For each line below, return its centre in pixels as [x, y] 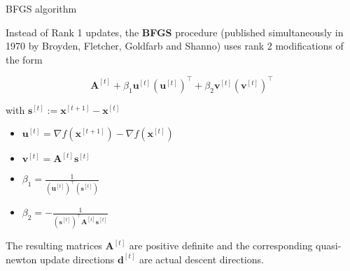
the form [24, 59]
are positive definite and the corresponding [221, 246]
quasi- [329, 246]
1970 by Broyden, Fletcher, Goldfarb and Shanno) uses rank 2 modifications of [175, 46]
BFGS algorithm [41, 8]
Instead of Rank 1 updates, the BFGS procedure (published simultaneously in [175, 32]
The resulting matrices [54, 246]
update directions [77, 259]
